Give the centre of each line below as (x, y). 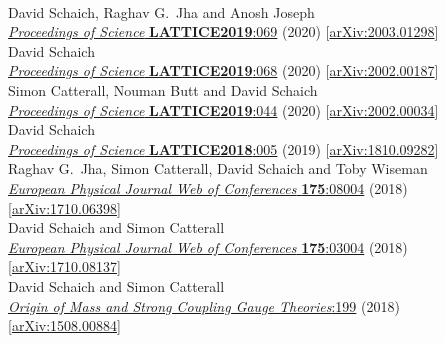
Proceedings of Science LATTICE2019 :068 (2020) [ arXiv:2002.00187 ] (223, 70)
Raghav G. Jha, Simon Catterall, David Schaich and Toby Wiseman (218, 168)
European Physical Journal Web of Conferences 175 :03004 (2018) (208, 246)
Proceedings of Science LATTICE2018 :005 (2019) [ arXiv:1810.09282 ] (223, 148)
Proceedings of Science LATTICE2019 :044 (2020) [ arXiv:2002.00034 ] (223, 109)
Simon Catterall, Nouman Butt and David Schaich (163, 89)
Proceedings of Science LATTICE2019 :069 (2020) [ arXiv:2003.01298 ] (223, 31)
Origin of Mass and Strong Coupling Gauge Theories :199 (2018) (204, 305)
